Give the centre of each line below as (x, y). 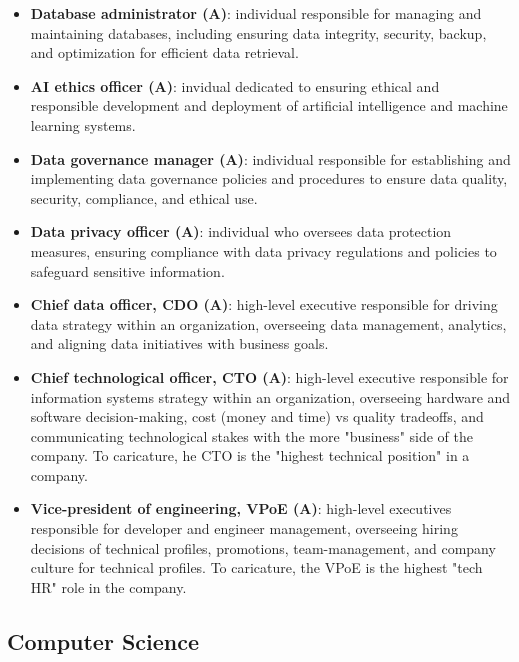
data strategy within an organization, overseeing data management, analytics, (268, 323)
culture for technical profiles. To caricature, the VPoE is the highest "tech (256, 567)
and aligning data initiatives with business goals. (179, 343)
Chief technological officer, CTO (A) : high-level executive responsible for (269, 376)
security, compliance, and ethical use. (144, 197)
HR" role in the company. (108, 586)
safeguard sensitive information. (127, 270)
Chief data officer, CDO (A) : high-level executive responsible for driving (264, 304)
